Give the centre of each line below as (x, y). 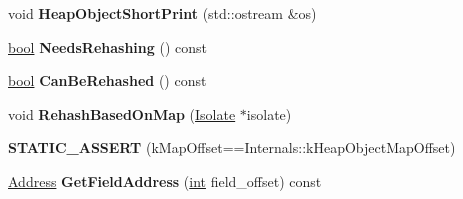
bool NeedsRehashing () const (107, 46)
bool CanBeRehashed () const (107, 80)
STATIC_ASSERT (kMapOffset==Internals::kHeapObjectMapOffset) (232, 147)
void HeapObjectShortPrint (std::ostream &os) (162, 13)
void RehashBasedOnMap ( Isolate (122, 113)
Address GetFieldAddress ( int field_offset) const (165, 180)
